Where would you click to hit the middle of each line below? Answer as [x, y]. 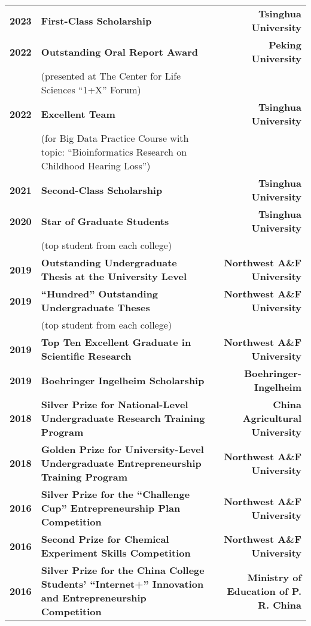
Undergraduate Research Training [123, 418]
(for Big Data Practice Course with [115, 138]
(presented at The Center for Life [111, 76]
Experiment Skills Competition [116, 553]
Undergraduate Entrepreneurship [121, 463]
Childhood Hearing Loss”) [96, 165]
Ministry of [274, 577]
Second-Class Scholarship [102, 190]
